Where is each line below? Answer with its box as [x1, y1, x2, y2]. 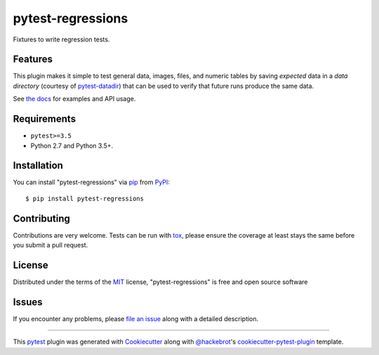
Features [13, 53, 53, 65]
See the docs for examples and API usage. [13, 95, 136, 103]
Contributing [13, 212, 70, 224]
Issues [13, 296, 43, 308]
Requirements [13, 113, 77, 125]
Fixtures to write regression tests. [13, 35, 110, 44]
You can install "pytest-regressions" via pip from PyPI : [13, 178, 170, 186]
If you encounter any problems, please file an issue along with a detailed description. [13, 314, 259, 323]
